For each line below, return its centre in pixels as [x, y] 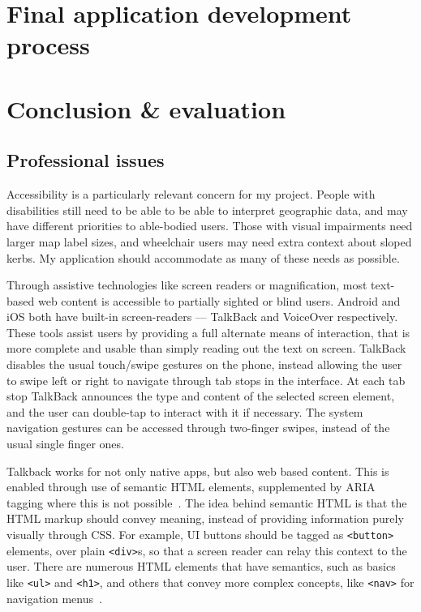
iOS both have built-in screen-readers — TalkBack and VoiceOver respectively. [202, 317]
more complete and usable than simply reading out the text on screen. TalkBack [206, 348]
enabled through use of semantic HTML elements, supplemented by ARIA [191, 487]
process [48, 45]
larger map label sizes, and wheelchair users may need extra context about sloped [209, 241]
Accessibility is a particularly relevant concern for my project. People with [191, 194]
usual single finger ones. [65, 444]
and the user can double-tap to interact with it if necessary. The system [185, 411]
